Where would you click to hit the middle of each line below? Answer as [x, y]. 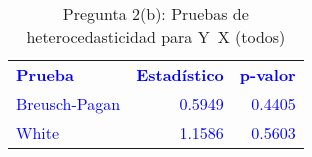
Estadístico [180, 74]
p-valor [267, 74]
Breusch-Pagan [68, 103]
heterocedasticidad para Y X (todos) [156, 36]
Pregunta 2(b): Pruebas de [155, 13]
